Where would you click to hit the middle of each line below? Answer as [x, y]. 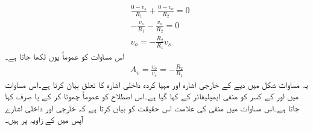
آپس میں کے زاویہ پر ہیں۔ [44, 119]
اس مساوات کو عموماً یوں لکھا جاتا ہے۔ [65, 56]
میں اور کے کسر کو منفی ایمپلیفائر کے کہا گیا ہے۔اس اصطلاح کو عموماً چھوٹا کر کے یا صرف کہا [152, 96]
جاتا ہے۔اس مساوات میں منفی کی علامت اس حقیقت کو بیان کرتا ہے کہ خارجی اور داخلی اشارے [152, 107]
